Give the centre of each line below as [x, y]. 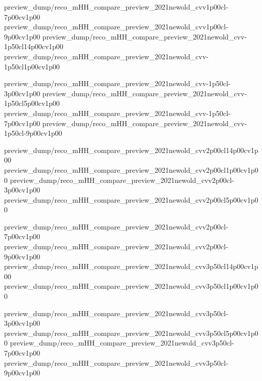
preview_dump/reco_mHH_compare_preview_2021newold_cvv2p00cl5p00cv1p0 [131, 199]
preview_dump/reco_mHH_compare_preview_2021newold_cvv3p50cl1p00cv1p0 [131, 286]
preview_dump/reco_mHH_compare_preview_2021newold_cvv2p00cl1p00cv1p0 [131, 169]
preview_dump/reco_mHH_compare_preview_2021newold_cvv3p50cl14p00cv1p [131, 266]
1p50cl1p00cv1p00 [32, 66]
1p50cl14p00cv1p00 [34, 46]
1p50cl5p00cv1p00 [32, 103]
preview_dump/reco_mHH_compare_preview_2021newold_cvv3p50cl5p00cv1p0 [131, 333]
